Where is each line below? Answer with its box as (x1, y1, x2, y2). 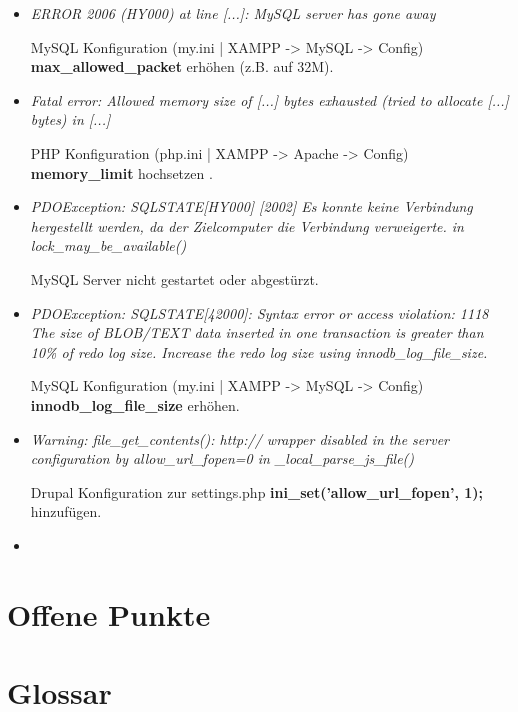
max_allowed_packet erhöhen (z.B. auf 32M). (30, 56, 334, 77)
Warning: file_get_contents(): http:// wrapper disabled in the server (30, 428, 449, 449)
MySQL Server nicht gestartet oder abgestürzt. (30, 268, 319, 289)
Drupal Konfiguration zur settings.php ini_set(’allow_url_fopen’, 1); (30, 481, 483, 502)
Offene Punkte (7, 593, 211, 634)
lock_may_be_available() (30, 235, 187, 256)
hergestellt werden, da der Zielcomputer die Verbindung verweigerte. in (30, 215, 464, 236)
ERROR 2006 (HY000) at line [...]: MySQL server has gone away (30, 3, 436, 23)
